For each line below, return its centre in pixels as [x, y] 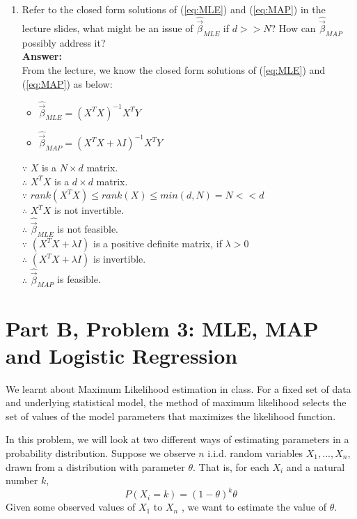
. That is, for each [231, 466]
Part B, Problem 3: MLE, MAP [162, 328]
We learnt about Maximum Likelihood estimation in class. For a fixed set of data [178, 388]
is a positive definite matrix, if [158, 243]
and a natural [316, 466]
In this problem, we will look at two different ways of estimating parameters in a [177, 439]
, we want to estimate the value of [254, 507]
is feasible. [79, 279]
